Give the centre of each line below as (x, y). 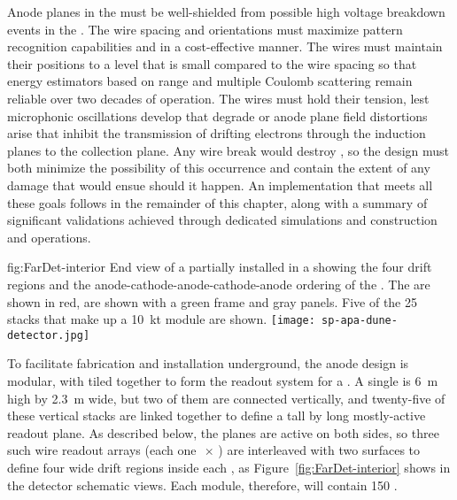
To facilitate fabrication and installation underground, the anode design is (208, 363)
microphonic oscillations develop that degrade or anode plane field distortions (217, 115)
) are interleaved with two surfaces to (319, 450)
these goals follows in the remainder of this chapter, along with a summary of (217, 202)
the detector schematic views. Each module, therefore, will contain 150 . (202, 485)
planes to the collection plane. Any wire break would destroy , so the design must (228, 150)
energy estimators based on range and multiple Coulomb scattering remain (210, 81)
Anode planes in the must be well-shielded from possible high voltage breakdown (226, 12)
